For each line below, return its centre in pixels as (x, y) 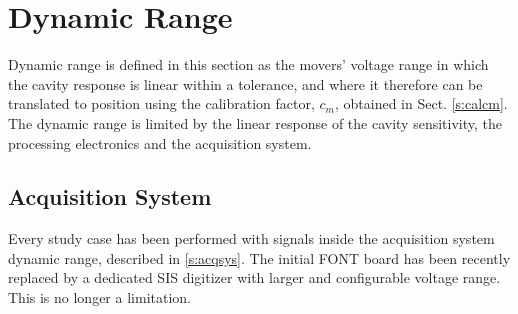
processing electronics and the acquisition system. (160, 142)
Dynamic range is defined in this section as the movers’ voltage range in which (248, 64)
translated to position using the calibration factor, (161, 103)
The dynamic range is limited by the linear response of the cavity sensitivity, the (255, 122)
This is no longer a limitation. (99, 297)
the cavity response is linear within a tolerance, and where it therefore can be (245, 83)
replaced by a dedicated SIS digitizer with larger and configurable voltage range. (254, 277)
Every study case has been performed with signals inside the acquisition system (251, 238)
